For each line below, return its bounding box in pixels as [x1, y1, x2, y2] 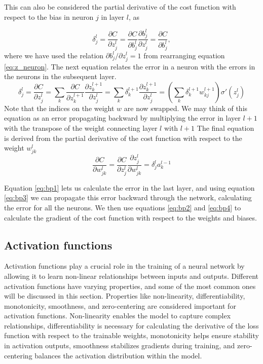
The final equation [197, 123, 254, 133]
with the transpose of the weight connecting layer [4, 123, 158, 133]
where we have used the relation [4, 50, 104, 60]
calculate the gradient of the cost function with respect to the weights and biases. [4, 212, 257, 223]
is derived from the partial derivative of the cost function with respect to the [4, 132, 242, 143]
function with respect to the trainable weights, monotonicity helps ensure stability [4, 330, 259, 341]
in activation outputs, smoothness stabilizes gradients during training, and [4, 340, 235, 351]
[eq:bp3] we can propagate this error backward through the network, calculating [4, 192, 252, 203]
